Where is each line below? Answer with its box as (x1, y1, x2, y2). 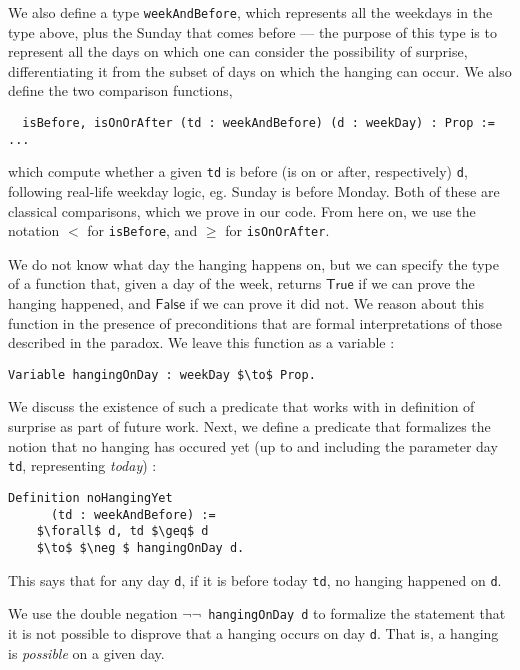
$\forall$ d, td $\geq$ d (36, 524, 209, 539)
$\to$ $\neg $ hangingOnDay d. (36, 540, 245, 555)
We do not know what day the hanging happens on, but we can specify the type (8, 253, 499, 274)
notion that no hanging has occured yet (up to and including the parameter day (8, 435, 498, 456)
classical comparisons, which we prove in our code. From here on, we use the (8, 200, 476, 221)
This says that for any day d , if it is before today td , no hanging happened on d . (8, 569, 502, 590)
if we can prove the (358, 273, 475, 294)
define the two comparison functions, (8, 80, 233, 101)
